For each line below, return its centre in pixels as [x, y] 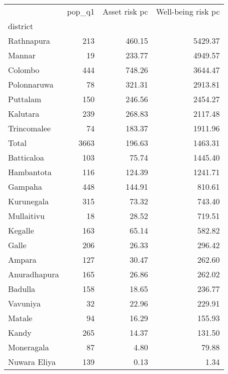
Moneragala [29, 347]
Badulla [22, 289]
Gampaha [25, 186]
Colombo [24, 70]
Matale [20, 318]
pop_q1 [81, 11]
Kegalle [21, 230]
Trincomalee [29, 128]
